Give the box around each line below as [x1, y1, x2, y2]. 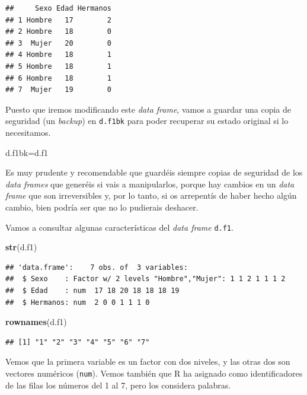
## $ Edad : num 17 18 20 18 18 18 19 [5, 286, 180, 295]
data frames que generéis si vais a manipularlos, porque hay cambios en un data [5, 177, 295, 190]
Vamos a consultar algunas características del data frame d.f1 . [5, 221, 234, 233]
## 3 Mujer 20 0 [5, 39, 111, 47]
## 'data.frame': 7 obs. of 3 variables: [5, 263, 188, 272]
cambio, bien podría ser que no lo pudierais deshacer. [5, 200, 199, 213]
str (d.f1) [5, 241, 37, 253]
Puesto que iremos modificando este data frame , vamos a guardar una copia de [5, 103, 291, 115]
